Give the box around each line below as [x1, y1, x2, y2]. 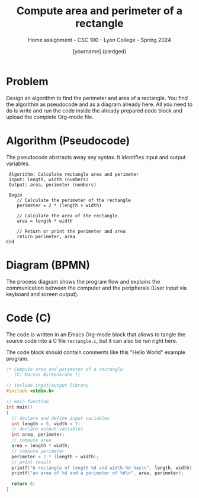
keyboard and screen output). [6, 290, 79, 297]
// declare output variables [11, 426, 84, 432]
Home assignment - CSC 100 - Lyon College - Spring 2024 [27, 36, 172, 43]
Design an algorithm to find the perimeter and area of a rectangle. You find [6, 94, 188, 101]
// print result [11, 459, 52, 465]
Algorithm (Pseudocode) [6, 134, 130, 147]
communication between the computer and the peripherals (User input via [6, 284, 187, 291]
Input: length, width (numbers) [8, 176, 89, 182]
